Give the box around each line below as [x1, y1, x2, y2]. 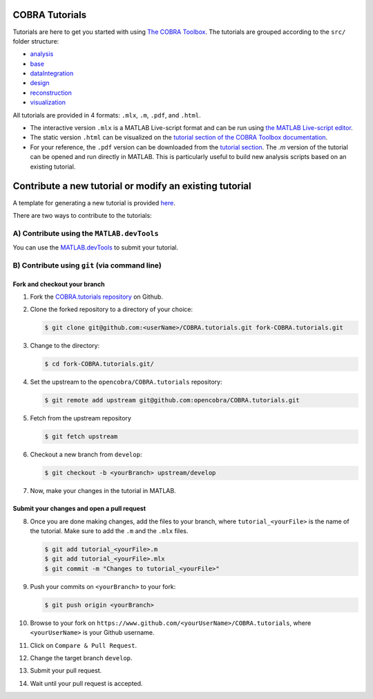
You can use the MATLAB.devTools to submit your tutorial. [12, 243, 179, 252]
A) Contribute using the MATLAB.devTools [12, 228, 159, 238]
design [30, 79, 50, 87]
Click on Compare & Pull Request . [30, 641, 137, 649]
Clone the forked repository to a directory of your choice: [30, 305, 193, 314]
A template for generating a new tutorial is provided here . [12, 198, 175, 207]
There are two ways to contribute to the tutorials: [12, 211, 152, 219]
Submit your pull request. [30, 667, 102, 675]
